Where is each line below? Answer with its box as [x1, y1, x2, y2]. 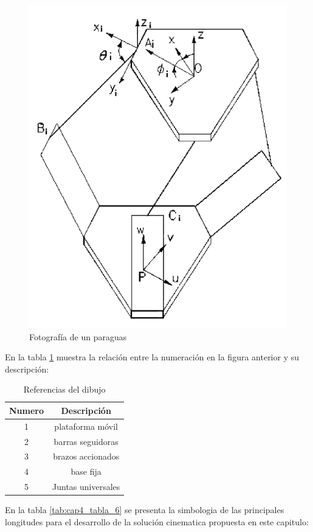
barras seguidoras [53, 435, 119, 447]
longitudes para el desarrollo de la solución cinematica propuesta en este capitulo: [5, 515, 309, 528]
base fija [71, 465, 101, 478]
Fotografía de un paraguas [29, 330, 127, 343]
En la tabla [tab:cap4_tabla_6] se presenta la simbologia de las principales [5, 503, 284, 516]
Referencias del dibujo [23, 383, 106, 396]
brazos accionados [53, 450, 120, 463]
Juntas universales [52, 480, 120, 493]
